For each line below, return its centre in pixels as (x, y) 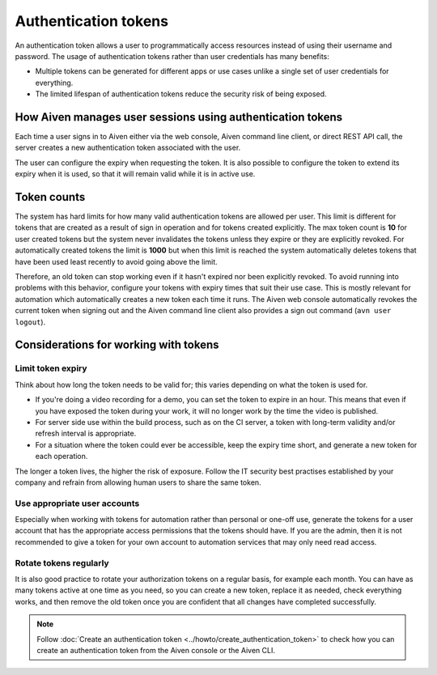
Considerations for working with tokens (117, 345)
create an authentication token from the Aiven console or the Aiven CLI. (156, 650)
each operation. (62, 456)
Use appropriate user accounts (77, 503)
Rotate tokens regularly (62, 562)
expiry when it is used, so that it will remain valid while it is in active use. (135, 174)
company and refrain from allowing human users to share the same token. (138, 482)
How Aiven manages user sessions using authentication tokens (179, 117)
